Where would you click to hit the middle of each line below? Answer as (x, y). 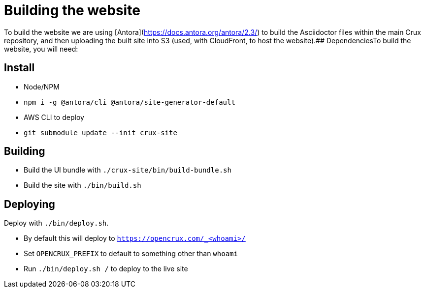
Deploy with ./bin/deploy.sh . (56, 223)
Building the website (72, 10)
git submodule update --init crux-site (100, 132)
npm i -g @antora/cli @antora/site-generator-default (130, 102)
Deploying (30, 204)
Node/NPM (42, 87)
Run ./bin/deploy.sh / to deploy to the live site (106, 269)
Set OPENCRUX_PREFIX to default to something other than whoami (131, 254)
